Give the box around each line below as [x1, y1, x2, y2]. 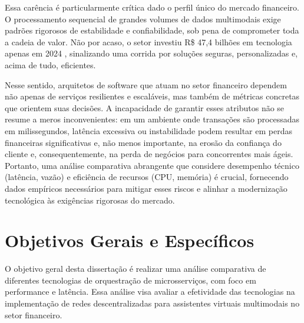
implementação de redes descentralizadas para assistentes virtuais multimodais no [5, 297, 300, 309]
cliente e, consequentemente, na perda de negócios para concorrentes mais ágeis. [5, 148, 293, 160]
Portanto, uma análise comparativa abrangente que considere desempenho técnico [5, 159, 299, 171]
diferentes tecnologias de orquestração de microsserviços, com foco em [5, 274, 256, 286]
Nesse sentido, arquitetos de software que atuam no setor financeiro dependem [5, 78, 287, 91]
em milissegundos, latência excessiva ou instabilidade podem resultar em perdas [5, 124, 292, 136]
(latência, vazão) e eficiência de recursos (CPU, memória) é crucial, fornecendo [5, 171, 289, 183]
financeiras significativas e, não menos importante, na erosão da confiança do [5, 136, 282, 148]
